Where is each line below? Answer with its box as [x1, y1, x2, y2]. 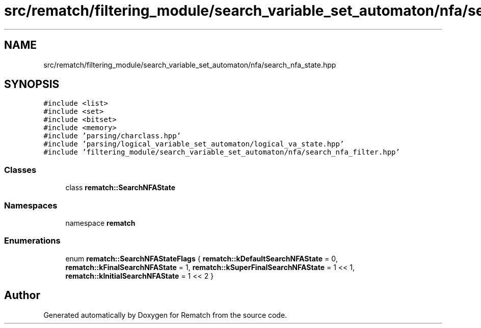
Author [4, 289, 40, 302]
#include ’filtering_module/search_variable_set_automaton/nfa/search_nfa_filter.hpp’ [43, 148, 400, 157]
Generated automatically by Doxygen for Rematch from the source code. [43, 310, 287, 319]
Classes [4, 164, 37, 175]
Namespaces [4, 200, 58, 211]
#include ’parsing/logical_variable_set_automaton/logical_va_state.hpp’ [43, 140, 344, 148]
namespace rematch [65, 218, 136, 227]
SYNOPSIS [4, 78, 60, 91]
